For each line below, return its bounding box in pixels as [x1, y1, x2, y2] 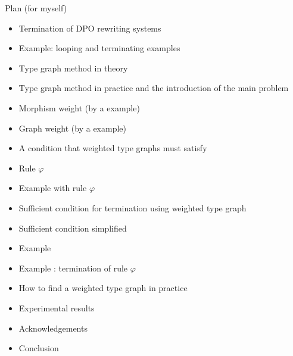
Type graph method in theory [18, 61, 128, 74]
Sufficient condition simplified [18, 221, 127, 234]
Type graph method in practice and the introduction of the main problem [18, 82, 289, 94]
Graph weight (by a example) [18, 121, 126, 134]
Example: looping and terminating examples [18, 42, 180, 54]
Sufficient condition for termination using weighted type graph [18, 201, 247, 214]
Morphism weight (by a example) [18, 101, 140, 114]
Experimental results [18, 301, 95, 314]
